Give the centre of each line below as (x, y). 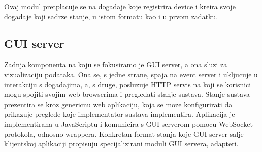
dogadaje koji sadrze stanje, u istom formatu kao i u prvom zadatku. (111, 16)
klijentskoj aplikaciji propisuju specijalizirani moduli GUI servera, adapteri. (121, 144)
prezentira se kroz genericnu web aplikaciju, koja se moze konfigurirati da (118, 104)
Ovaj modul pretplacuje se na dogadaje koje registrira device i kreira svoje (120, 6)
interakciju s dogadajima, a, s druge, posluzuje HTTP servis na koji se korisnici (128, 84)
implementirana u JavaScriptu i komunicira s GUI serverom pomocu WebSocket (128, 123)
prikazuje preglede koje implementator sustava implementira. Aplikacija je (120, 114)
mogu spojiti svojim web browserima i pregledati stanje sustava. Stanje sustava (127, 94)
